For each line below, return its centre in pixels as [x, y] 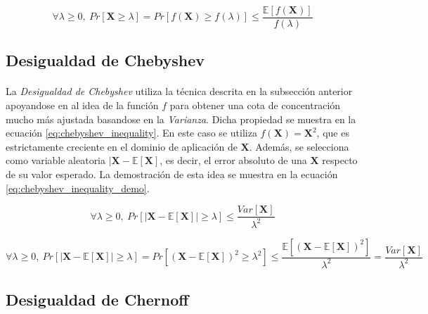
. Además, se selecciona [299, 146]
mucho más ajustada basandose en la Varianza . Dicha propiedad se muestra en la [181, 119]
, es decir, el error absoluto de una [233, 160]
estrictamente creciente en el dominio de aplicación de [122, 146]
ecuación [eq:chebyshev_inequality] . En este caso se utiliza [131, 133]
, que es [333, 133]
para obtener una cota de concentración [255, 105]
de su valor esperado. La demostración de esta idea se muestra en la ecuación [172, 174]
